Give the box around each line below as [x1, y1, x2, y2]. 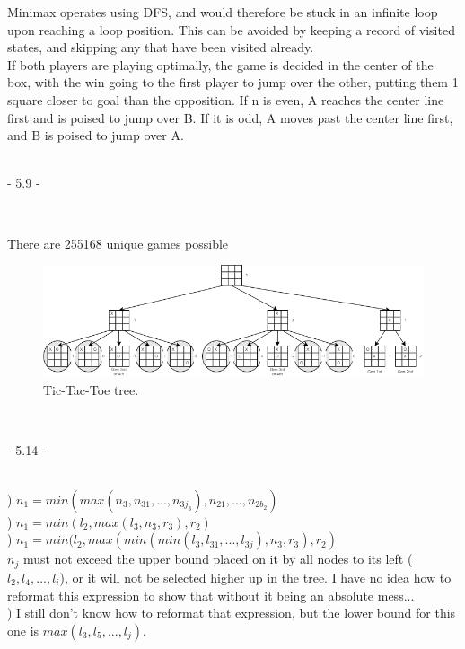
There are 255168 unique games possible [7, 233, 229, 252]
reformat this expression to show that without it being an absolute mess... [7, 585, 415, 604]
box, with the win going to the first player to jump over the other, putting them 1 [7, 73, 459, 92]
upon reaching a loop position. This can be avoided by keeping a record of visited [7, 20, 455, 39]
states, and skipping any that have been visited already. [7, 38, 314, 57]
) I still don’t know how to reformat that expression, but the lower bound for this [7, 603, 456, 622]
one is [7, 620, 39, 639]
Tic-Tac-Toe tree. [43, 380, 139, 399]
